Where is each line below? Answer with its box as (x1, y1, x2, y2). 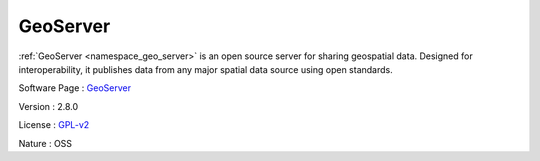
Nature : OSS (18, 137, 73, 149)
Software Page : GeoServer (18, 82, 132, 94)
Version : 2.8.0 (18, 100, 79, 112)
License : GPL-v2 (18, 119, 90, 131)
